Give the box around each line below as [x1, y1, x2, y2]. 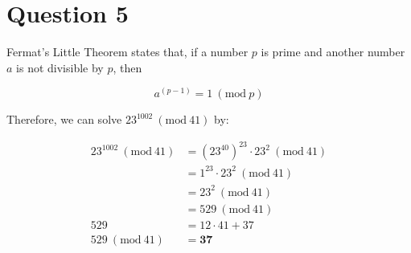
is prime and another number [261, 43, 405, 60]
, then [113, 59, 142, 75]
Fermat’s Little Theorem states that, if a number [6, 43, 249, 60]
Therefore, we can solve [6, 111, 122, 128]
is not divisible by [16, 59, 104, 75]
